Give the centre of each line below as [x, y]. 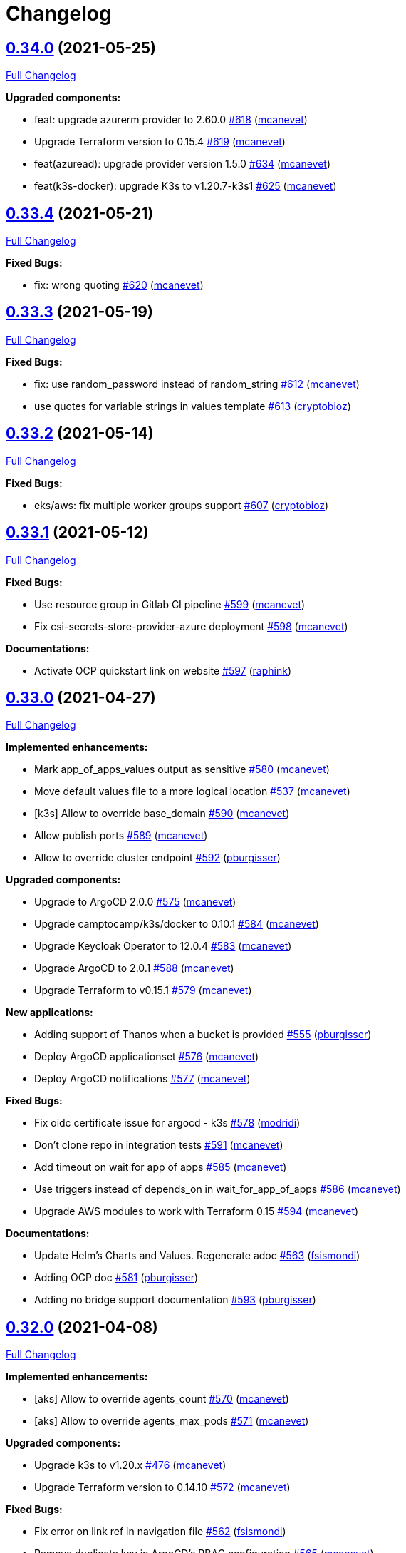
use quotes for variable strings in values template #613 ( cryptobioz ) [193, 406]
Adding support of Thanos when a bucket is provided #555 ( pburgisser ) [203, 1035]
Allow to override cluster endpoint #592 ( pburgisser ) [157, 858]
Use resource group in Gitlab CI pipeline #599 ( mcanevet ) [170, 604]
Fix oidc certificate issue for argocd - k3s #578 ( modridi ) [167, 1123]
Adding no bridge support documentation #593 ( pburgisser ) [175, 1300]
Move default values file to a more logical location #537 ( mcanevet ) [192, 791]
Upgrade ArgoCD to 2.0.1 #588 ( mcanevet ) [134, 968]
